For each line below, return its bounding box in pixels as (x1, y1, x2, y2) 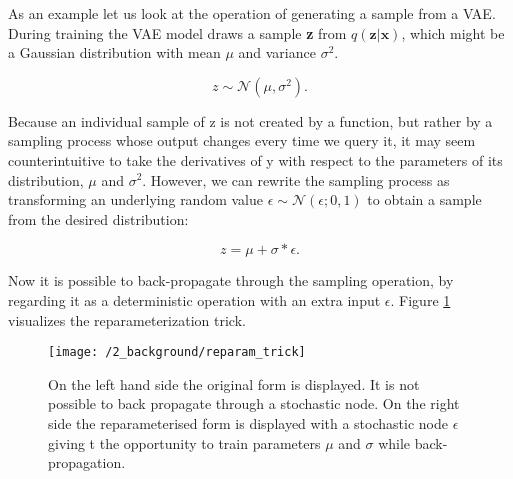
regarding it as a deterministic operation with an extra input (8, 289, 381, 310)
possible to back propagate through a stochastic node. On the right (48, 393, 460, 414)
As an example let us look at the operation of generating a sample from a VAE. (8, 3, 496, 23)
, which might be (401, 22, 505, 43)
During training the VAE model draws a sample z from (8, 22, 347, 43)
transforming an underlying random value (8, 189, 264, 210)
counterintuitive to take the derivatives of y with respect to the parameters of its (8, 149, 503, 170)
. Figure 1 (390, 289, 451, 310)
